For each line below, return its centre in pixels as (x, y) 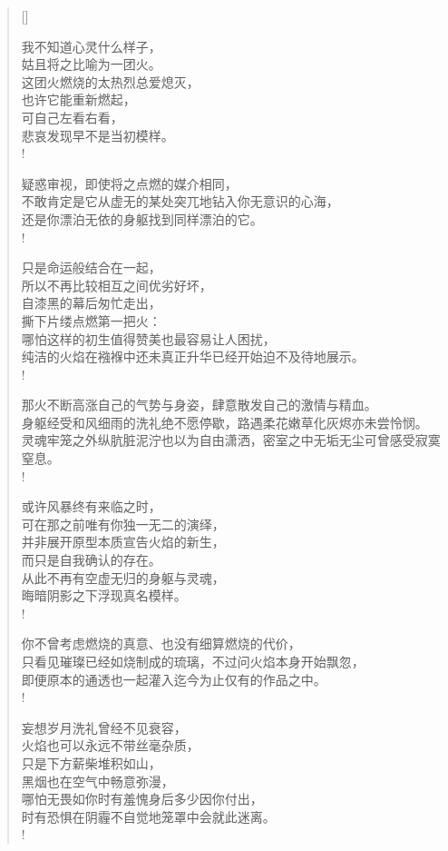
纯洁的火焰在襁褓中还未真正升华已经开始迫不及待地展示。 (193, 356)
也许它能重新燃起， (78, 99)
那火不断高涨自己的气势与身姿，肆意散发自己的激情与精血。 (199, 405)
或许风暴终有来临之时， (91, 506)
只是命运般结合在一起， (91, 267)
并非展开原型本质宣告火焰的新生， (123, 542)
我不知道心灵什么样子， (91, 46)
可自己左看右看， (72, 117)
